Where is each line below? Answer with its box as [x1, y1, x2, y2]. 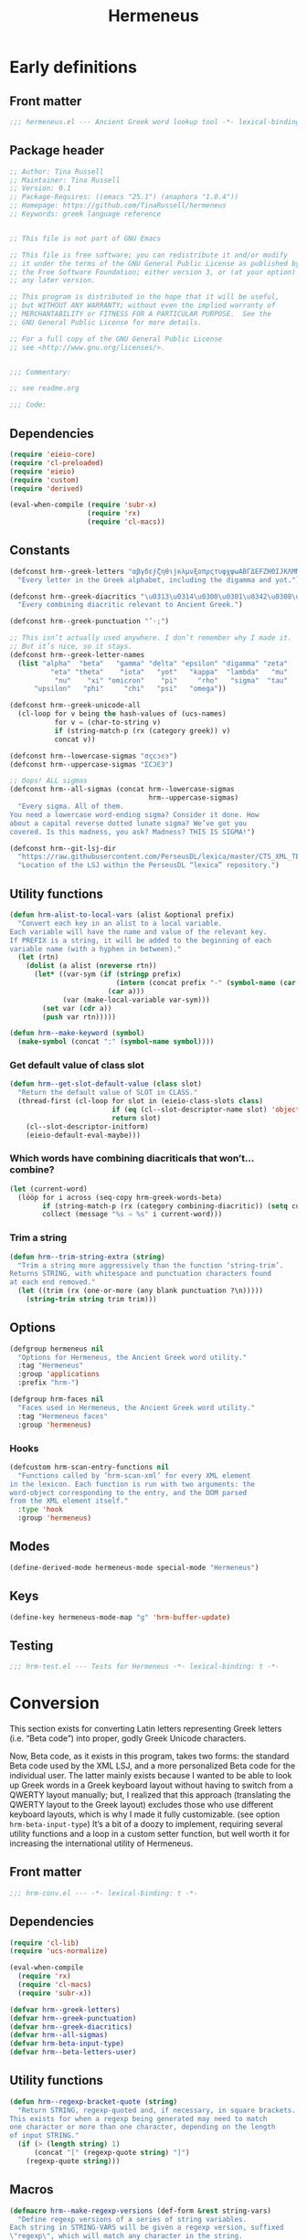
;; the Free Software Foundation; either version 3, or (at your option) [9, 267, 297, 277]
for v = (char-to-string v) [54, 718, 162, 727]
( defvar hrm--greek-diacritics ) [9, 2022, 132, 2032]
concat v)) [54, 735, 96, 744]
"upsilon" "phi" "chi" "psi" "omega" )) [33, 685, 227, 694]
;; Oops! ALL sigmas [9, 776, 89, 786]
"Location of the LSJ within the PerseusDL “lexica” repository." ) [17, 861, 281, 870]
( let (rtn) [17, 952, 59, 962]
